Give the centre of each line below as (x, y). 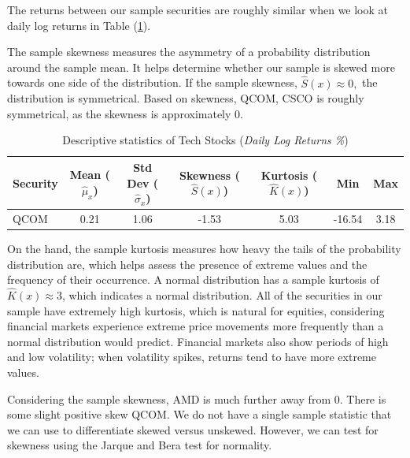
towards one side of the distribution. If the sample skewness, (152, 82)
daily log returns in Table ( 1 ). (79, 25)
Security (35, 182)
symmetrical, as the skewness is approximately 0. (125, 113)
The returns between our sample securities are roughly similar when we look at (198, 9)
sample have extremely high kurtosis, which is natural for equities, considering (196, 310)
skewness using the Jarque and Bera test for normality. (140, 445)
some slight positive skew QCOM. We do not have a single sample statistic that (199, 414)
